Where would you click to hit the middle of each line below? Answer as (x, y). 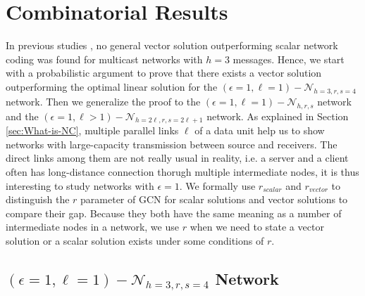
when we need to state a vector (257, 227)
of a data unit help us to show (260, 130)
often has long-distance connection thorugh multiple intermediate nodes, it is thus (182, 172)
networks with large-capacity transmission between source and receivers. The (172, 144)
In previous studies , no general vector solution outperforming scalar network (172, 45)
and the (22, 116)
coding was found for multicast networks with (104, 59)
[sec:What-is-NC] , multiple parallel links (92, 130)
